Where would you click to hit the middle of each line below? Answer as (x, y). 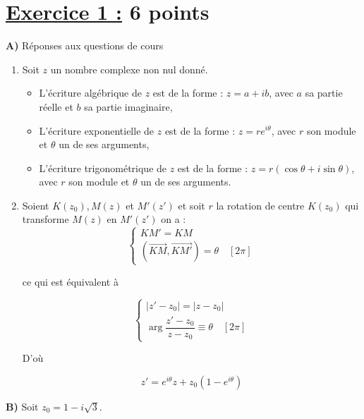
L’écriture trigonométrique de (103, 168)
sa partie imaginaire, (128, 106)
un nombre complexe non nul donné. (129, 69)
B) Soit (22, 406)
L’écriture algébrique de (90, 93)
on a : (174, 219)
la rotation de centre (260, 205)
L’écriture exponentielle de (97, 130)
